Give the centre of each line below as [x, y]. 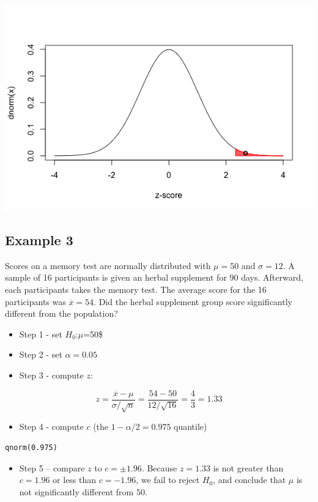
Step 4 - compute [51, 426]
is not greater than [248, 467]
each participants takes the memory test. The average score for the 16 [136, 289]
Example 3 [39, 239]
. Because [159, 467]
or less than [75, 480]
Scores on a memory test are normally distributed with [108, 265]
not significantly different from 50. [83, 491]
